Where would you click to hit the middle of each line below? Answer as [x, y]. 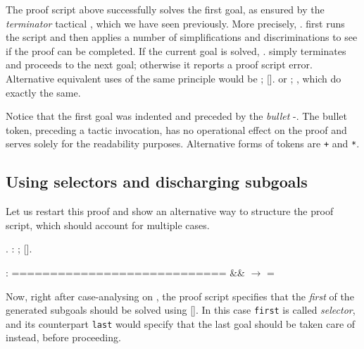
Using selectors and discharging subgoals [157, 182]
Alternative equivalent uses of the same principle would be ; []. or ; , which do [174, 78]
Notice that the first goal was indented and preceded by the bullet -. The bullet [177, 116]
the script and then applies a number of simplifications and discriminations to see [182, 37]
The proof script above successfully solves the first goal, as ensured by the [165, 9]
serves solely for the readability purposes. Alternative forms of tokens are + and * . [183, 143]
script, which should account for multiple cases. [108, 225]
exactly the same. [43, 92]
